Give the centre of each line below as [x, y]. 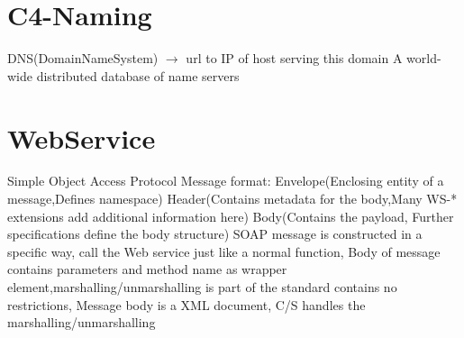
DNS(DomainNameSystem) [83, 58]
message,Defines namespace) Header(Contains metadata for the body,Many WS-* [232, 199]
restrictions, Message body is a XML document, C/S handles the [187, 304]
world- [424, 58]
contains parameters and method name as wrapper [147, 269]
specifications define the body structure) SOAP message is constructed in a [215, 234]
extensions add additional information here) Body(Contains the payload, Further [231, 216]
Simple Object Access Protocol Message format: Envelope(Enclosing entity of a [226, 181]
